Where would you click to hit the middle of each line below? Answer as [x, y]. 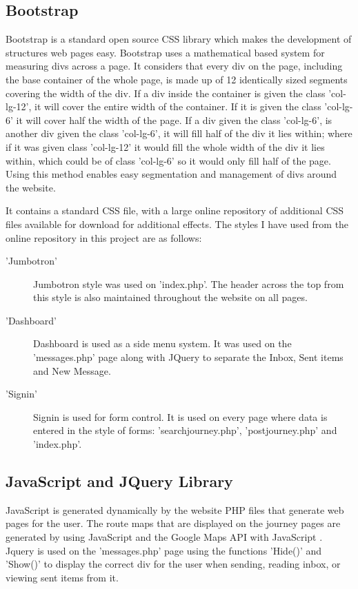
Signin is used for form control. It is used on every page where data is [180, 416]
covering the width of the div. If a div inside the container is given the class [166, 93]
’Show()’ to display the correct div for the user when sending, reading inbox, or [173, 564]
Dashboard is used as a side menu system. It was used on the [162, 343]
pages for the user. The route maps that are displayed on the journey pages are [173, 523]
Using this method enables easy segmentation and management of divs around [171, 174]
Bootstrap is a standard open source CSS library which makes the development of [179, 39]
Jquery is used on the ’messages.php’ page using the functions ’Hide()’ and [164, 550]
